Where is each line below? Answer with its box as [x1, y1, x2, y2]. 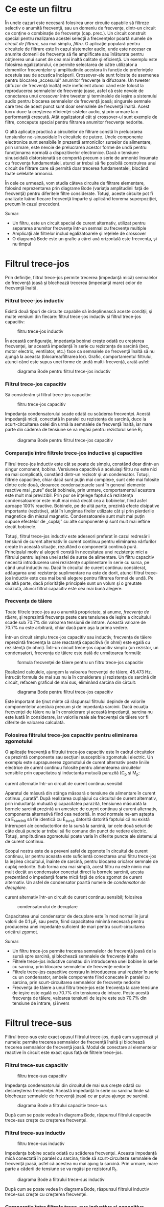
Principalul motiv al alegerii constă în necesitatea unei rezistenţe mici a [5, 549, 148, 555]
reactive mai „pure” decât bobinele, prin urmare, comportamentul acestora [5, 487, 156, 493]
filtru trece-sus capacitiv [17, 1073, 67, 1079]
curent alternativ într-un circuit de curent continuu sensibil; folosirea [5, 894, 142, 900]
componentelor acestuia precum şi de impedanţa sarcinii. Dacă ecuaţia [5, 703, 148, 709]
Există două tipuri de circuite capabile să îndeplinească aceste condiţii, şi [5, 309, 153, 315]
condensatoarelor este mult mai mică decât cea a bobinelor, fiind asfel [5, 497, 147, 503]
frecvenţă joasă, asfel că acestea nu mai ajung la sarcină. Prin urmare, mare [5, 1161, 158, 1167]
